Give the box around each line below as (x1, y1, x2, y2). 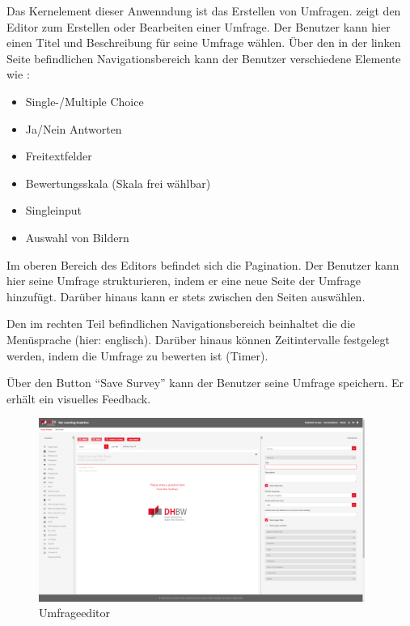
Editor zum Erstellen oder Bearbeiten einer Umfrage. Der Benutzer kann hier (6, 18, 391, 35)
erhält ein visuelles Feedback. (6, 390, 151, 407)
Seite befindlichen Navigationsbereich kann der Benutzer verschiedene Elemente (6, 49, 401, 66)
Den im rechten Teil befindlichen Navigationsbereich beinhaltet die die (6, 315, 356, 332)
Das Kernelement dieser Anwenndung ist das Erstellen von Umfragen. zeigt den (6, 2, 401, 19)
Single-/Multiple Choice (25, 92, 144, 109)
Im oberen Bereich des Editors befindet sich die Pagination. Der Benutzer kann (6, 256, 399, 273)
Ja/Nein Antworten (25, 120, 122, 137)
